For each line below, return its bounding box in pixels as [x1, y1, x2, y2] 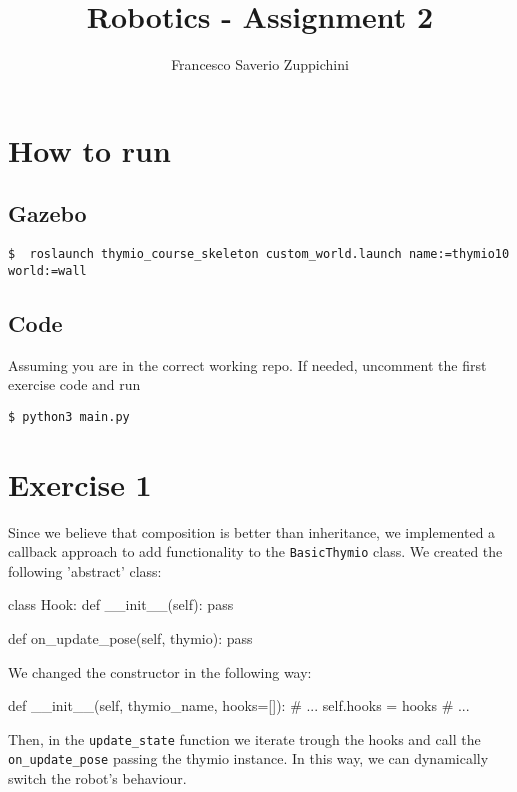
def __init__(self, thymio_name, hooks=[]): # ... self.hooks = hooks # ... [8, 695, 470, 716]
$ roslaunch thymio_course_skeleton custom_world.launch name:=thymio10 [8, 247, 510, 262]
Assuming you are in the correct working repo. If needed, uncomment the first [8, 354, 487, 375]
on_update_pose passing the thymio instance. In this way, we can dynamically [8, 748, 489, 769]
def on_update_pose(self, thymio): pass [8, 628, 253, 649]
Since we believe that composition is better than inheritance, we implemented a [8, 521, 496, 542]
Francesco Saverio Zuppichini [171, 54, 349, 75]
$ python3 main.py [8, 409, 130, 424]
